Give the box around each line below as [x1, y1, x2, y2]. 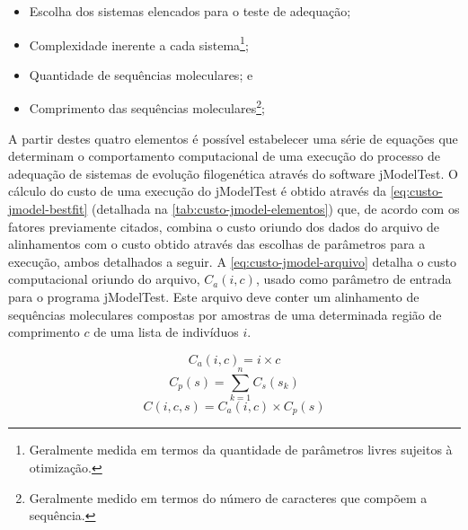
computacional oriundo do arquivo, [8, 269, 200, 288]
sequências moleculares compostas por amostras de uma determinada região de [8, 305, 442, 323]
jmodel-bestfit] [8, 199, 88, 218]
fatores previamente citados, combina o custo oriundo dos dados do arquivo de [8, 216, 440, 235]
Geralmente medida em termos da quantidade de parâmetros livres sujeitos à [29, 440, 453, 459]
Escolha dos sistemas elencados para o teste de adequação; [29, 2, 351, 20]
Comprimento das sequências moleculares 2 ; [29, 96, 265, 118]
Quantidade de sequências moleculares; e [29, 65, 253, 84]
